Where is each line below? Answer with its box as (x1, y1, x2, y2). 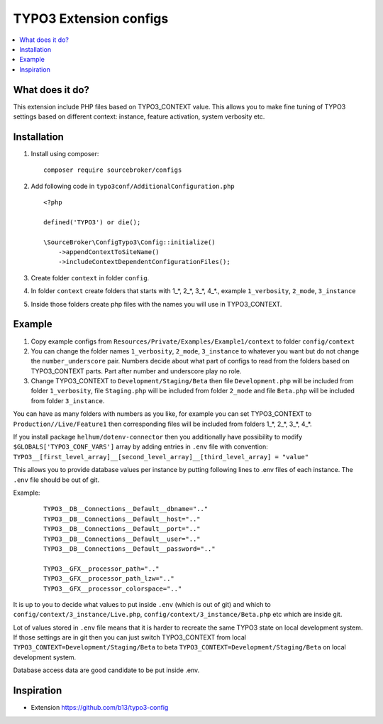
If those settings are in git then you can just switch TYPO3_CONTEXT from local (13, 633, 246, 642)
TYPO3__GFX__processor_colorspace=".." (43, 584, 182, 593)
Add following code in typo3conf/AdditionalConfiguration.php (30, 182, 235, 190)
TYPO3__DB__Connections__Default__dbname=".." (43, 505, 209, 513)
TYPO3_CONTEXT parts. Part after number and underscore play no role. (30, 366, 242, 375)
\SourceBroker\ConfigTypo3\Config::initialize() (43, 238, 216, 246)
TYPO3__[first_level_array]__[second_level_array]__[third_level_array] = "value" (13, 453, 309, 461)
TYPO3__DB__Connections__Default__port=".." (43, 525, 201, 533)
